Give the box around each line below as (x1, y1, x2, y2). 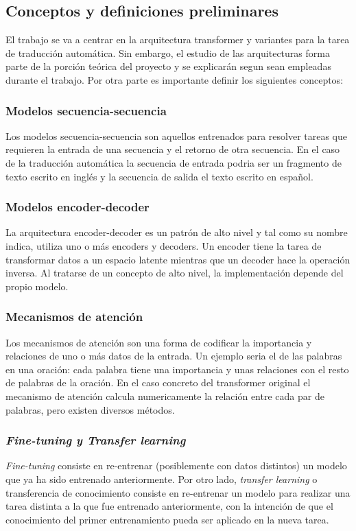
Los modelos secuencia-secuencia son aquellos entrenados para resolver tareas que (5, 128, 348, 143)
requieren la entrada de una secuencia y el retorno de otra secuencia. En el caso (5, 142, 340, 156)
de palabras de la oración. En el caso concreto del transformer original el (5, 375, 311, 390)
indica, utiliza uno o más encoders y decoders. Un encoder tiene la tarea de (5, 238, 322, 252)
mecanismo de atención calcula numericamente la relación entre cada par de (5, 388, 324, 403)
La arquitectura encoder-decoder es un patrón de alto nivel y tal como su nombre (5, 225, 348, 239)
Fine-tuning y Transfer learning (5, 432, 186, 449)
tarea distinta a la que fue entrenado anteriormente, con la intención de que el (5, 499, 333, 513)
